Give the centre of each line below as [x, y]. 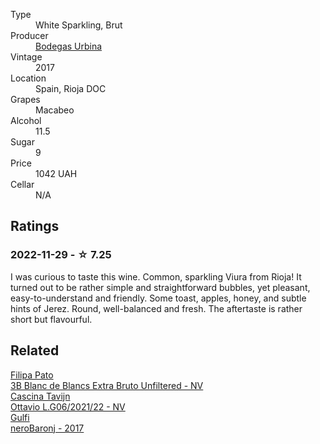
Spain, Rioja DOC [71, 88]
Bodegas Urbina [69, 46]
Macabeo [55, 110]
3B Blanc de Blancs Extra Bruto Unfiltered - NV [107, 385]
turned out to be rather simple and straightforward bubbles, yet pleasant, [160, 287]
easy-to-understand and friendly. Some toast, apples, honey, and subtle [158, 298]
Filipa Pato [32, 375]
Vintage [26, 57]
